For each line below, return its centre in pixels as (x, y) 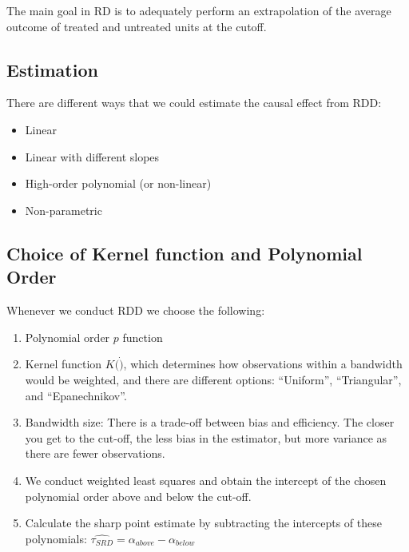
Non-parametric (64, 210)
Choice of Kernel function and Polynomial (185, 253)
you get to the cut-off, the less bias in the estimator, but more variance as (206, 437)
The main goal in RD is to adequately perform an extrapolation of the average (199, 10)
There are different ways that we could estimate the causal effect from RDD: (194, 103)
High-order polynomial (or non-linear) (118, 183)
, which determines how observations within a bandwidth (263, 364)
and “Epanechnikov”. (76, 395)
